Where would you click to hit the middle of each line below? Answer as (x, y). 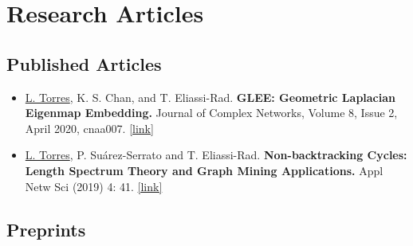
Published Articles (84, 63)
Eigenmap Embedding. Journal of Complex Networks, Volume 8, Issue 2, (211, 113)
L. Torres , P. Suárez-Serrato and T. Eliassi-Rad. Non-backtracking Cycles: (216, 155)
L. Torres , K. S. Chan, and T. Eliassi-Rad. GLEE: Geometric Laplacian (210, 97)
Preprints (46, 229)
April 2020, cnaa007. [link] (89, 128)
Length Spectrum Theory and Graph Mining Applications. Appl (204, 170)
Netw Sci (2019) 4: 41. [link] (94, 186)
